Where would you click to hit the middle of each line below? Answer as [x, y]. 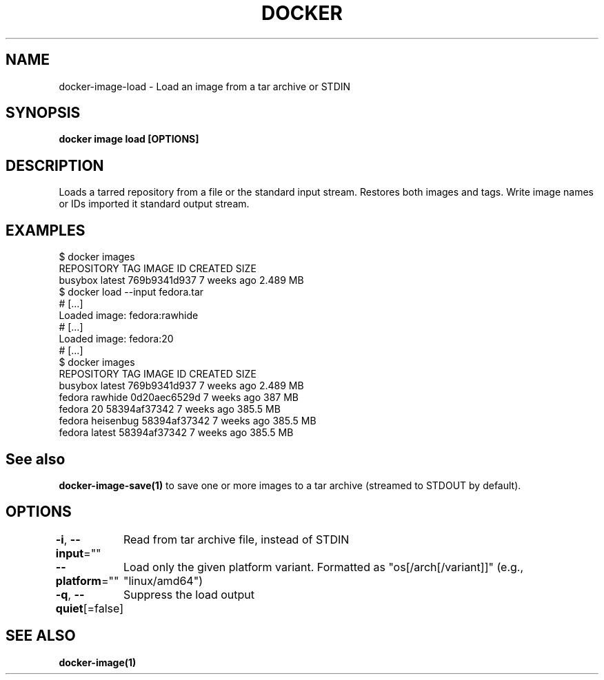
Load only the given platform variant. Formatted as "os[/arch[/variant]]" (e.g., [324, 567]
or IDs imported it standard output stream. [154, 204]
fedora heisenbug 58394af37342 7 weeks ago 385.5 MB [188, 421]
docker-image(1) [98, 662]
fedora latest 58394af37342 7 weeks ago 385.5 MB [176, 433]
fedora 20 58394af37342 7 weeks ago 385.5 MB [170, 409]
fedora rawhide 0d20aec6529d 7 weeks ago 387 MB [179, 398]
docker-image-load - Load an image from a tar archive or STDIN [205, 86]
